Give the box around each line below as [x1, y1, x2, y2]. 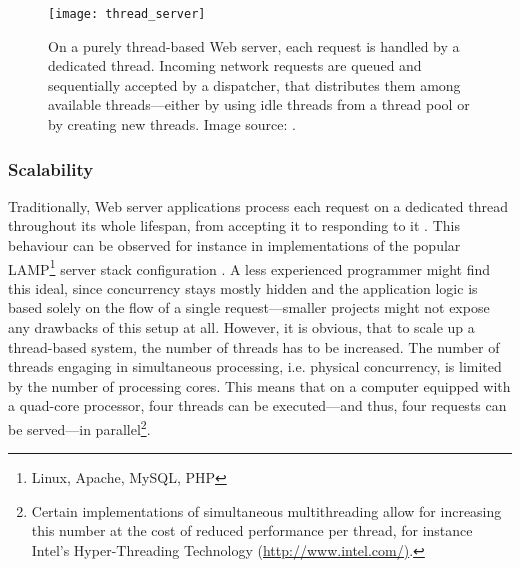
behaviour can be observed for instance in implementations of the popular [8, 235, 461, 256]
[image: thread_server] [48, 7, 206, 21]
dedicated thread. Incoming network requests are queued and [48, 55, 422, 76]
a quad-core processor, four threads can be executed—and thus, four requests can [8, 395, 507, 416]
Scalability [8, 156, 94, 181]
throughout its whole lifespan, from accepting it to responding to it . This [8, 215, 460, 236]
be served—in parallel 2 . [8, 416, 151, 439]
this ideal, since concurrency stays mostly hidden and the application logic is [8, 277, 478, 298]
